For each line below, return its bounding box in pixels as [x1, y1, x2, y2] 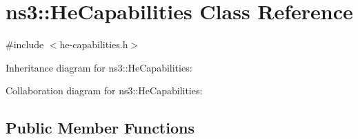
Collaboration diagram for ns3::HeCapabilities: [6, 83, 203, 98]
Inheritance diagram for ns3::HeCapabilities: [6, 60, 192, 74]
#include [6, 37, 44, 52]
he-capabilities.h [59, 37, 128, 52]
